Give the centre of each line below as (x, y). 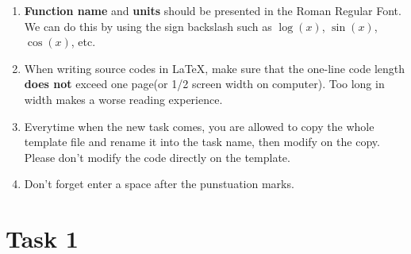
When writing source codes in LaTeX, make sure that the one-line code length (215, 68)
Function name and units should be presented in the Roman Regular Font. (213, 10)
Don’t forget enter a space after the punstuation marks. (159, 184)
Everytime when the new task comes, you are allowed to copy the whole (199, 126)
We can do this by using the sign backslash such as (148, 26)
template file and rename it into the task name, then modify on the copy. (202, 142)
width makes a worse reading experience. (123, 99)
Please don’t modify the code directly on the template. (157, 157)
